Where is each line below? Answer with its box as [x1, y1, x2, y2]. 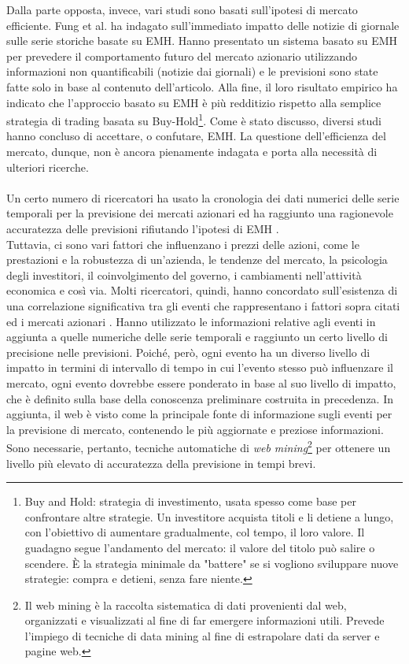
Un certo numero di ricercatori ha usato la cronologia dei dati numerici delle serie [6, 189, 400, 206]
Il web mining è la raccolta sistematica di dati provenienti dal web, [24, 596, 347, 613]
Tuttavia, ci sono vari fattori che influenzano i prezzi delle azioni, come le [6, 236, 359, 252]
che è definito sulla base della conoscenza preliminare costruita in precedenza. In [6, 390, 393, 406]
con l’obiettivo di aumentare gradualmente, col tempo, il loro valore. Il [24, 524, 365, 540]
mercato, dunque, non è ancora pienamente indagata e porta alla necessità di [6, 143, 378, 159]
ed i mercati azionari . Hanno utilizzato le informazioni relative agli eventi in [6, 313, 376, 329]
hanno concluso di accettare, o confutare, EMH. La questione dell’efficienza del [6, 128, 386, 144]
